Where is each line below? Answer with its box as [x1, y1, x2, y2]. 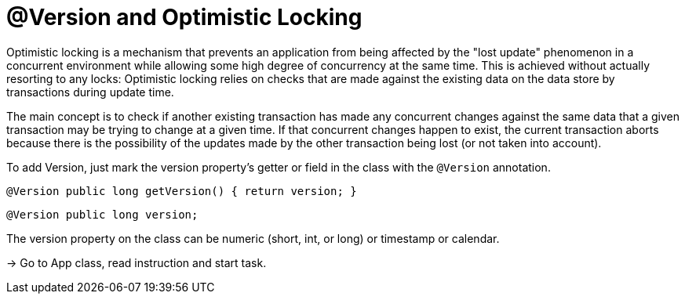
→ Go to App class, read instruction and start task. [6, 255, 267, 269]
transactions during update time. [6, 85, 174, 99]
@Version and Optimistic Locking [6, 4, 363, 31]
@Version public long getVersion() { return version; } [6, 184, 357, 197]
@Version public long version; [6, 208, 199, 221]
